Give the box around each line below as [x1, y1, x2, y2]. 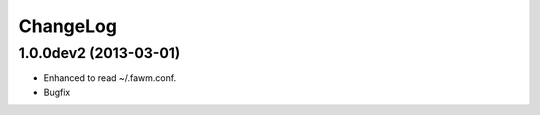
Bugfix [43, 86, 71, 98]
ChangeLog [18, 15, 117, 37]
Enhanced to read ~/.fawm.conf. [43, 72, 177, 84]
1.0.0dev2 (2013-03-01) [18, 44, 181, 62]
